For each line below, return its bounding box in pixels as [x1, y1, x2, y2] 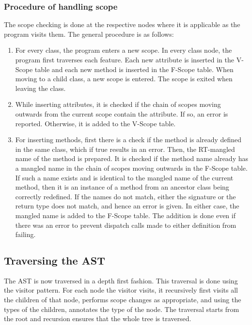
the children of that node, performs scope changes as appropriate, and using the [4, 295, 241, 305]
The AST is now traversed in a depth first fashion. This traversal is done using [4, 275, 238, 285]
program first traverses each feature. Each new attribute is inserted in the [15, 55, 235, 64]
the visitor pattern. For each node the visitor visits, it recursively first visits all [4, 285, 238, 295]
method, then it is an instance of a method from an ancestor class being [15, 182, 229, 192]
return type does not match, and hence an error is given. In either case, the [15, 201, 239, 211]
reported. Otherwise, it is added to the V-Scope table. [15, 118, 176, 128]
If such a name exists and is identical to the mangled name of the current [15, 172, 234, 182]
